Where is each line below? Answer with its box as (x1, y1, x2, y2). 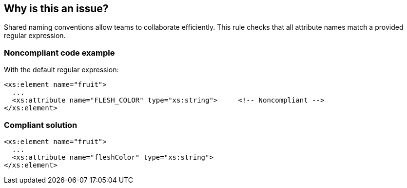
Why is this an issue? (4, 2, 109, 15)
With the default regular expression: (4, 65, 119, 74)
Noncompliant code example (4, 47, 115, 58)
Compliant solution (4, 120, 78, 130)
